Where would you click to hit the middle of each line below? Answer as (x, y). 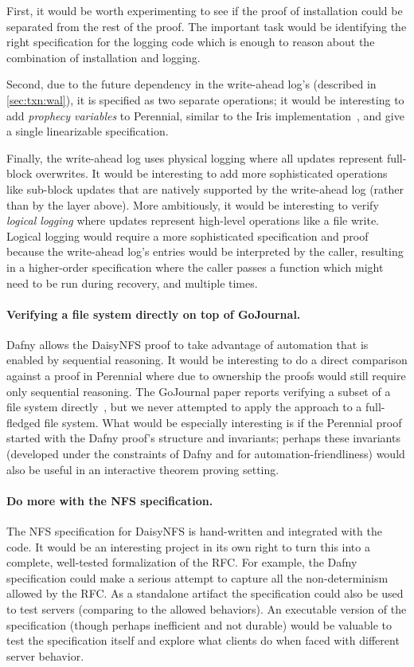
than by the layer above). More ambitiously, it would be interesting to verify (193, 204)
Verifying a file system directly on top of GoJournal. (154, 314)
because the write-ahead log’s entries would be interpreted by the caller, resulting (205, 251)
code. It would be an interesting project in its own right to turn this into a (188, 546)
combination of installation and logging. (103, 57)
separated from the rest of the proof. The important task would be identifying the (207, 26)
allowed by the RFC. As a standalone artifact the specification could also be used (205, 593)
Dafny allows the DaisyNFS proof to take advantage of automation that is (187, 344)
